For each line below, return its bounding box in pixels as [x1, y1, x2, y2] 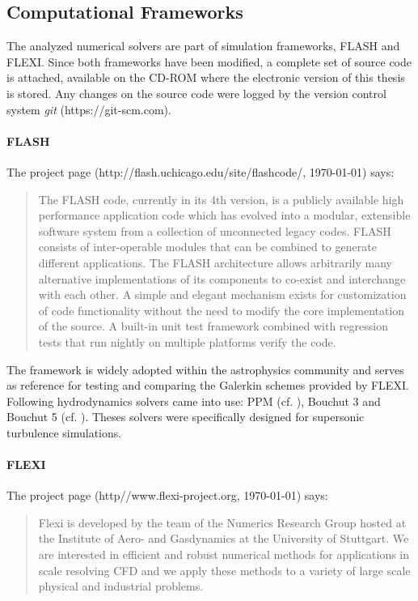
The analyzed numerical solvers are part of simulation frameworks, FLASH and [6, 37, 400, 54]
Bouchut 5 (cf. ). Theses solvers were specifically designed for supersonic [6, 408, 365, 425]
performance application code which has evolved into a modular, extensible [38, 207, 411, 224]
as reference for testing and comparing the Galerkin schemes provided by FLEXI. [6, 377, 409, 394]
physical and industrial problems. [38, 578, 204, 595]
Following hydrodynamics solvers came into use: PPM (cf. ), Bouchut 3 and [6, 392, 381, 409]
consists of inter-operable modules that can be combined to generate [38, 238, 377, 255]
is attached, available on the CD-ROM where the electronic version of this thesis [6, 69, 405, 86]
